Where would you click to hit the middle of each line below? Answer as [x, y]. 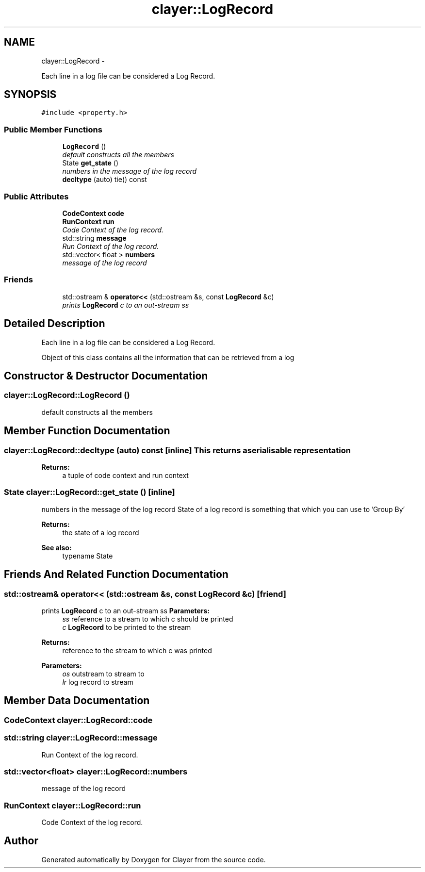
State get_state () [90, 163]
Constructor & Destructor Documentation [106, 376]
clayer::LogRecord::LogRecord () [67, 395]
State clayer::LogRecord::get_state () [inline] [90, 492]
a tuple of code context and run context [125, 475]
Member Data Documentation [77, 701]
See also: [57, 547]
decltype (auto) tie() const [105, 180]
